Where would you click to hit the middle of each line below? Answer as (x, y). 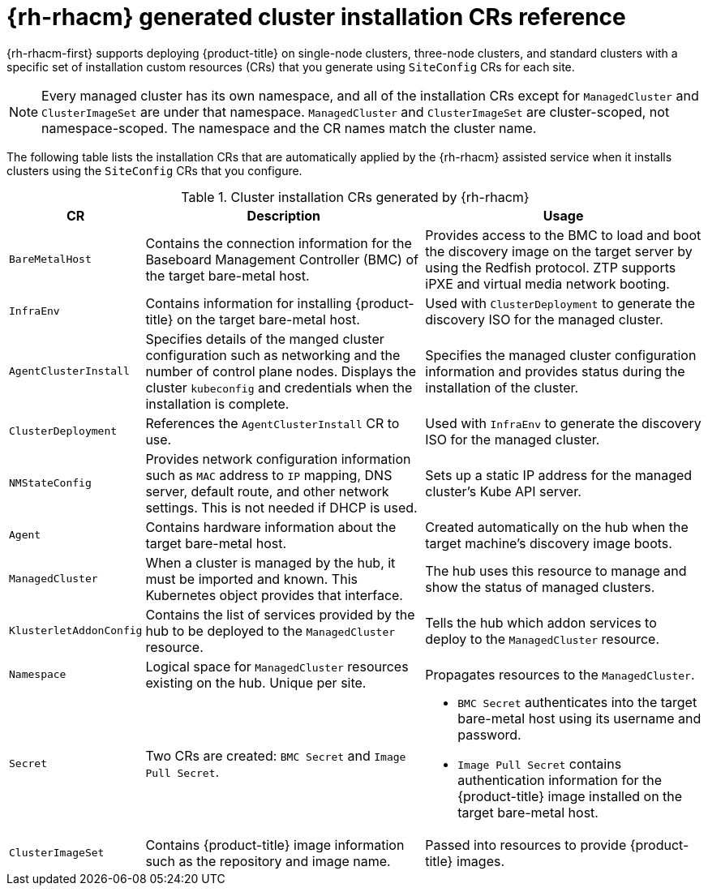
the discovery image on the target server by (559, 251)
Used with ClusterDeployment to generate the (560, 303)
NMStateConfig (50, 483)
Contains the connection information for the (279, 243)
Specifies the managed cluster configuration (561, 355)
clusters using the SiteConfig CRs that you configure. (154, 170)
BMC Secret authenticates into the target (577, 702)
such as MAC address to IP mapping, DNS (269, 475)
